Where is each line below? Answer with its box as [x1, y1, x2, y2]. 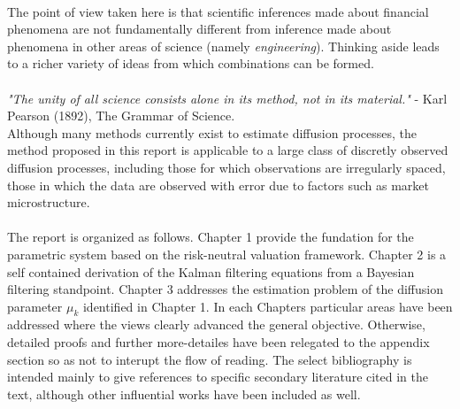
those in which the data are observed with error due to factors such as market [7, 175, 430, 194]
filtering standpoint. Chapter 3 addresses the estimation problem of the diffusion [7, 280, 443, 298]
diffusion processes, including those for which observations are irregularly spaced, [7, 158, 446, 176]
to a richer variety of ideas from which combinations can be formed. [7, 54, 374, 73]
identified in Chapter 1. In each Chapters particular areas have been [82, 297, 453, 315]
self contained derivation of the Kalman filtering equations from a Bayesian [7, 262, 415, 281]
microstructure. [7, 193, 90, 212]
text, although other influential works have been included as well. [7, 384, 361, 403]
